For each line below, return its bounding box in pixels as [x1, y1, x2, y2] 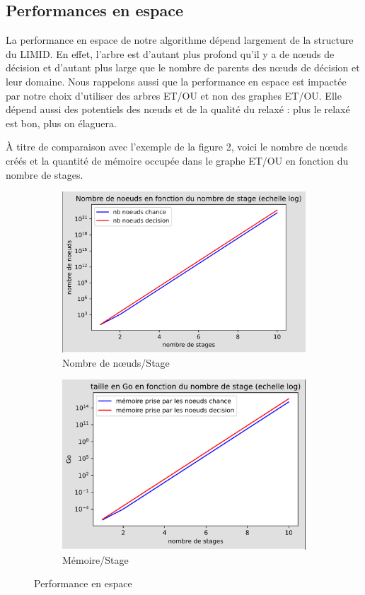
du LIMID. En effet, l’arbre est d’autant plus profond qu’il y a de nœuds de [6, 46, 335, 61]
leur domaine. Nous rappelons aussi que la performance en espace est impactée [6, 73, 347, 88]
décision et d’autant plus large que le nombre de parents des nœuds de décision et [6, 60, 360, 75]
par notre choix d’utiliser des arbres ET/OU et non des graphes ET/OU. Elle [6, 88, 342, 102]
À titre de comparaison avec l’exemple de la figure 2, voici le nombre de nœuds [6, 139, 348, 154]
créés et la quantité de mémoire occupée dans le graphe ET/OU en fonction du [6, 153, 349, 167]
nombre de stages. [6, 167, 83, 182]
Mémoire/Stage [62, 552, 129, 567]
